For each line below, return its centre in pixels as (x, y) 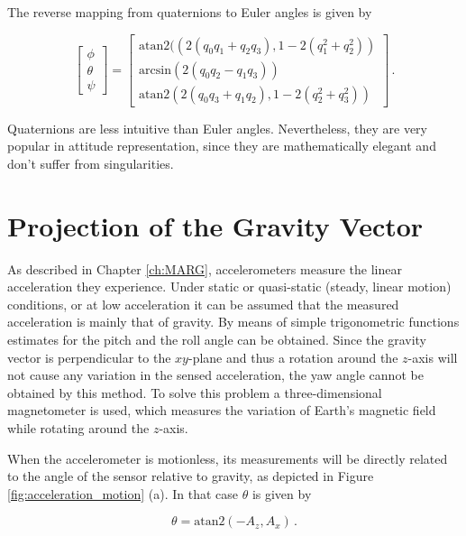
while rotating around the (78, 427)
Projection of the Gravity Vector (215, 225)
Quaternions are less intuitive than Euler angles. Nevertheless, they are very (217, 128)
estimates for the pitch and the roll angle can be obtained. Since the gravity (217, 339)
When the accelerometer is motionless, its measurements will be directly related (228, 458)
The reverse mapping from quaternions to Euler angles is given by (190, 12)
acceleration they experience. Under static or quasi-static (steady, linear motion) (229, 286)
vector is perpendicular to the (89, 357)
